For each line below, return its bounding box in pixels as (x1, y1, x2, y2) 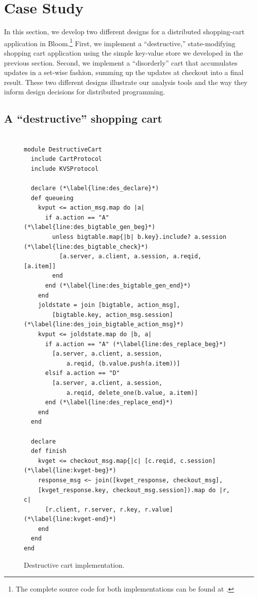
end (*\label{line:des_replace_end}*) (45, 399, 173, 406)
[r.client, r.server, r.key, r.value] (45, 506, 173, 513)
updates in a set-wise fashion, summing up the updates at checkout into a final (4, 67, 244, 77)
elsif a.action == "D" (45, 370, 120, 377)
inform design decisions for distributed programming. (4, 86, 165, 97)
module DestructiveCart (24, 146, 102, 153)
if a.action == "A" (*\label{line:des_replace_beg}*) (45, 340, 227, 348)
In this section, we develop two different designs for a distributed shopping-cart (4, 26, 245, 37)
